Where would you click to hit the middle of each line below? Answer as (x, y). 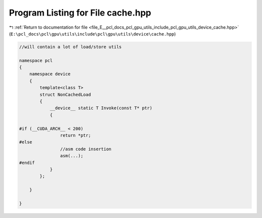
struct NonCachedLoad (65, 94)
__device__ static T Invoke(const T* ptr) (101, 108)
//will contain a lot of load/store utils (70, 47)
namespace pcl (36, 60)
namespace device (50, 74)
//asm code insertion (86, 149)
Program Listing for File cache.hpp (80, 13)
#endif (27, 163)
